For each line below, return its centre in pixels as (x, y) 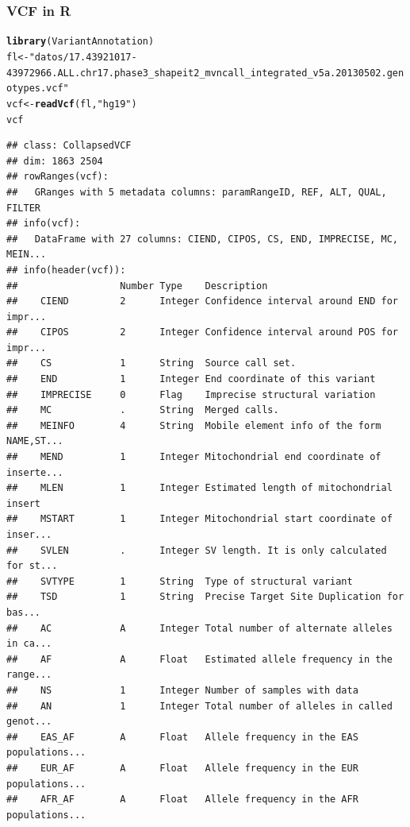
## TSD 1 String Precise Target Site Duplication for (205, 597)
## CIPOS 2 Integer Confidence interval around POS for (202, 332)
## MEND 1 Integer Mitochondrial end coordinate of (194, 457)
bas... (23, 612)
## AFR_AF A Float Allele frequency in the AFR (182, 800)
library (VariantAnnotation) (80, 42)
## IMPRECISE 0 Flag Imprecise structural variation (191, 394)
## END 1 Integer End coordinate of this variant (191, 379)
